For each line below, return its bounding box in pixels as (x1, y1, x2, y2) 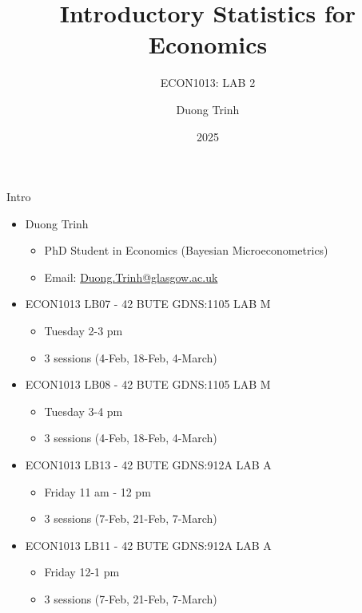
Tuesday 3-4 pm (44, 402, 123, 419)
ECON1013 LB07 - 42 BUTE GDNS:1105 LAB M (25, 295, 271, 312)
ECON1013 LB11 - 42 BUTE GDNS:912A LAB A (25, 536, 272, 553)
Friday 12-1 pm (44, 564, 120, 580)
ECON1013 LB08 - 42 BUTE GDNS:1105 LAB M (25, 376, 271, 393)
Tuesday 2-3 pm (44, 322, 123, 339)
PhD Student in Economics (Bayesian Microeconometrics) (44, 242, 328, 259)
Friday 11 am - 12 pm (44, 483, 151, 500)
